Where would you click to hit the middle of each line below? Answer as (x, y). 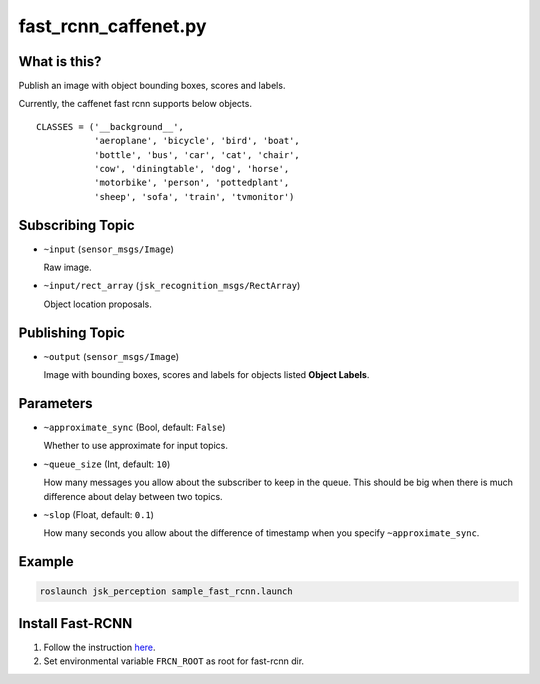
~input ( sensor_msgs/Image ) (109, 249)
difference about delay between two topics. (133, 496)
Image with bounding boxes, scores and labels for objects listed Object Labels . (206, 375)
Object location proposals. (97, 304)
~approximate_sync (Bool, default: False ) (134, 427)
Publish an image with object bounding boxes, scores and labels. (152, 86)
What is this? (60, 61)
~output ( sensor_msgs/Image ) (111, 356)
